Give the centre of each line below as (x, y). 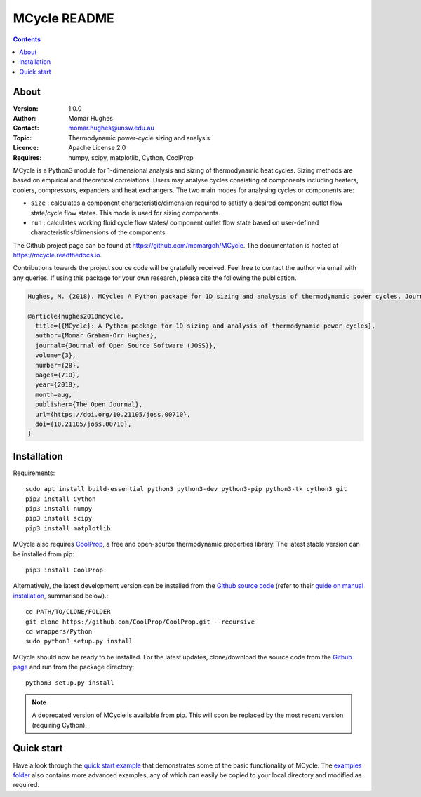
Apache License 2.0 (97, 148)
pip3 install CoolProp (65, 570)
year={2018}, (58, 385)
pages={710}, (58, 375)
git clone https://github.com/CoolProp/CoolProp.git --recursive (140, 622)
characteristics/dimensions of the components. (99, 232)
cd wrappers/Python (59, 631)
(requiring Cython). (60, 725)
